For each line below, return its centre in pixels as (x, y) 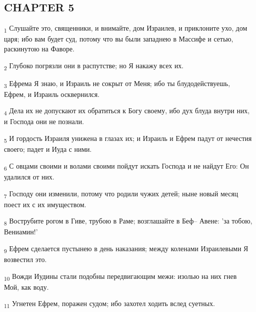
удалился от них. (29, 176)
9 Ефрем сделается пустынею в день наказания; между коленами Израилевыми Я (126, 249)
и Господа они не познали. (44, 121)
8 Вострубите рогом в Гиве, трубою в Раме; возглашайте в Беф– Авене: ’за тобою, (128, 222)
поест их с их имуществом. (45, 204)
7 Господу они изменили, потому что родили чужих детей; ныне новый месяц (121, 194)
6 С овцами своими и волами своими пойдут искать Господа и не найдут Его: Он (127, 166)
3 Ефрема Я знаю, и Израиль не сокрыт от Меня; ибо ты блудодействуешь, (117, 84)
